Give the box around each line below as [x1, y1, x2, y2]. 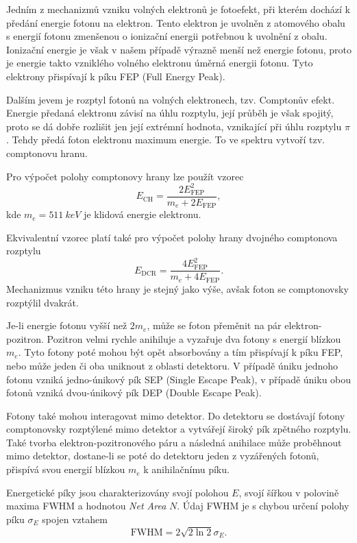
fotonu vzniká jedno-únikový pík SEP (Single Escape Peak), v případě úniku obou [6, 372, 352, 386]
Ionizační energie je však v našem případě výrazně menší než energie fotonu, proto [6, 42, 352, 56]
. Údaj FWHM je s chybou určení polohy [177, 498, 349, 513]
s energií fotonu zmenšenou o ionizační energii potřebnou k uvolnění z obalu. [6, 29, 328, 43]
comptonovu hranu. [6, 145, 88, 160]
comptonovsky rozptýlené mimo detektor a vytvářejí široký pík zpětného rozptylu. [6, 422, 352, 436]
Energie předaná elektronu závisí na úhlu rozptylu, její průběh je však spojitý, [6, 106, 334, 120]
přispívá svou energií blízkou [6, 462, 125, 476]
